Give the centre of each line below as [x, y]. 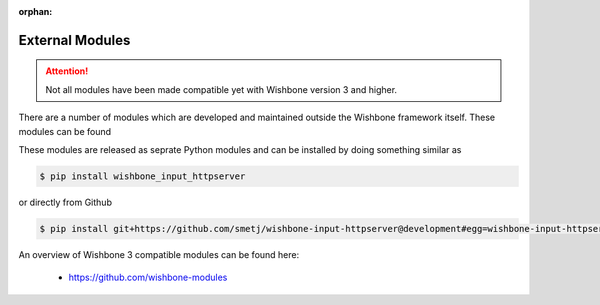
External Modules [74, 40]
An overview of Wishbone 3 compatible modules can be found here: [159, 254]
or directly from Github [65, 202]
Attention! [67, 71]
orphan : [35, 11]
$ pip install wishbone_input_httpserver [142, 176]
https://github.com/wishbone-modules [148, 277]
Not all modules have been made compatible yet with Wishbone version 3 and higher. [221, 89]
